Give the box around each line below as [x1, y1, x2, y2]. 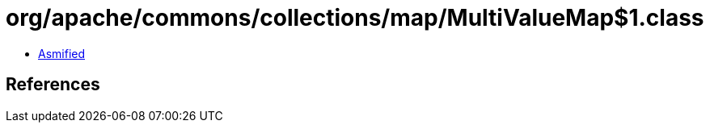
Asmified [38, 46, 86, 60]
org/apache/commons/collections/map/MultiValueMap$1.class [6, 4, 704, 31]
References [6, 74, 100, 95]
